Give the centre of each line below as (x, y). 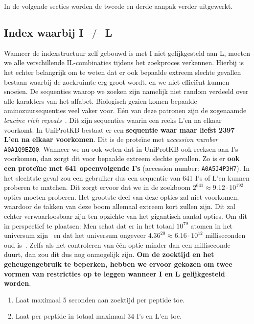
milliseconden (225, 235)
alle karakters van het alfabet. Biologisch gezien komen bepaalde (101, 101)
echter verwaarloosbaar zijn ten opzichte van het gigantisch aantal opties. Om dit (126, 216)
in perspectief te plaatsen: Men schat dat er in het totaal (89, 225)
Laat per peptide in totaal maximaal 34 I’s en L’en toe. (99, 316)
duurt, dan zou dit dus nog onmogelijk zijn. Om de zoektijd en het (109, 254)
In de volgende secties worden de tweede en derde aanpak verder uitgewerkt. (118, 6)
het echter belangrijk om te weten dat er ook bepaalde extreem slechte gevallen (123, 72)
